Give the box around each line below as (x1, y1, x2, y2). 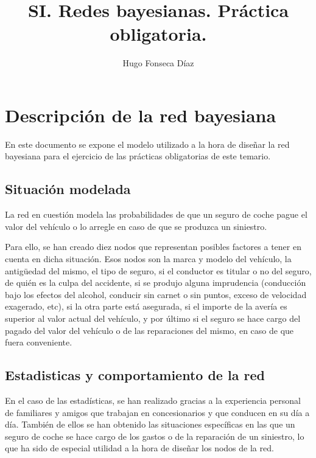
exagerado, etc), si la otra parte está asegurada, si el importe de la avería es (5, 300, 287, 313)
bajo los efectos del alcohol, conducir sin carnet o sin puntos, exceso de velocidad (5, 288, 307, 300)
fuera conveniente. (5, 336, 72, 349)
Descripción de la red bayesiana (5, 102, 276, 127)
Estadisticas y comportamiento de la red (5, 366, 265, 384)
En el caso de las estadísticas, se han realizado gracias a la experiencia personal (5, 394, 301, 406)
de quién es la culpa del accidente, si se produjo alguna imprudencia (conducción (5, 276, 306, 289)
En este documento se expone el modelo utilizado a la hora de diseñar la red (5, 137, 290, 150)
